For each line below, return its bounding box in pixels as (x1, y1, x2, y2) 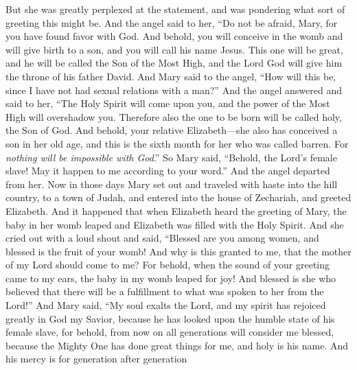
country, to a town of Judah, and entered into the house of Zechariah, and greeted (5, 190, 352, 205)
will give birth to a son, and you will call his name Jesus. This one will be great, (5, 42, 343, 56)
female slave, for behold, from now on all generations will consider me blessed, (5, 325, 334, 339)
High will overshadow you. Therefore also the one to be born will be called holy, (5, 109, 342, 124)
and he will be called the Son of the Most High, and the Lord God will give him (5, 56, 343, 70)
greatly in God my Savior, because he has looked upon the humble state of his (5, 311, 335, 325)
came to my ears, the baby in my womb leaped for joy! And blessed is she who (5, 270, 336, 285)
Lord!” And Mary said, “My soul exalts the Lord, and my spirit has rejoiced (5, 298, 326, 312)
